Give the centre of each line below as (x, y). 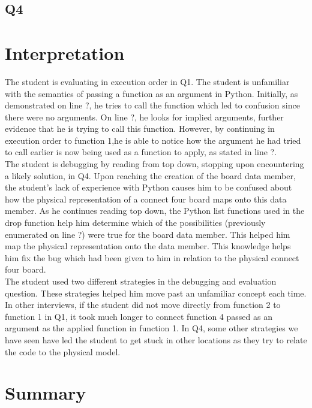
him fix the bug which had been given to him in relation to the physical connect (152, 257)
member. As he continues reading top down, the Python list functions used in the (155, 211)
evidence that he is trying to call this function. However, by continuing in (140, 129)
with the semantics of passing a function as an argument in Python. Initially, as (151, 93)
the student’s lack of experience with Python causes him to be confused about (148, 187)
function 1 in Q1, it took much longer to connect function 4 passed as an (139, 316)
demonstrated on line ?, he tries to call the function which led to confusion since (152, 105)
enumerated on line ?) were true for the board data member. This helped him (148, 234)
